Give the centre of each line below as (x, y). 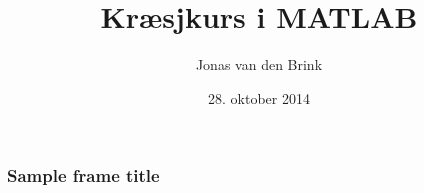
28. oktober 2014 (259, 97)
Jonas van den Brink (259, 64)
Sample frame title (83, 175)
